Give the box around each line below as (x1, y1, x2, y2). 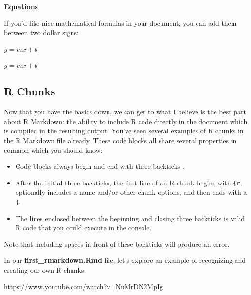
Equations (4, 1, 38, 11)
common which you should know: (4, 145, 103, 155)
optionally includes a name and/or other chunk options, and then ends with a (15, 187, 247, 197)
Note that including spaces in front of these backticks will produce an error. (4, 239, 230, 249)
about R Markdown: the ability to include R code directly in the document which (4, 116, 248, 126)
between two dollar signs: (4, 27, 79, 37)
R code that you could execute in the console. (15, 222, 152, 233)
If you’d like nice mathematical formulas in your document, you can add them (4, 18, 237, 28)
